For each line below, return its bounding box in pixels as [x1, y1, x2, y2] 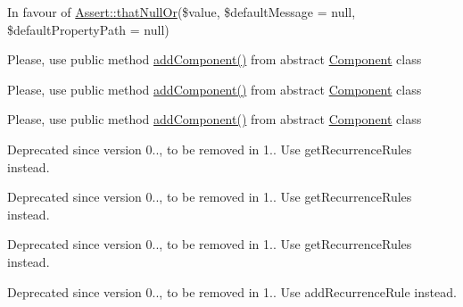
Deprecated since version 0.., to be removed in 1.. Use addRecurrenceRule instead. [7, 282, 457, 301]
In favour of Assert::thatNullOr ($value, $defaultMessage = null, [7, 3, 356, 21]
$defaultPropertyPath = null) [7, 20, 169, 38]
